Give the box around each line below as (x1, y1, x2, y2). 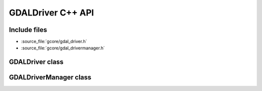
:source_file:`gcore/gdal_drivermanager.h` (21, 45, 105, 51)
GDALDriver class (9, 58, 64, 66)
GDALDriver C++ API (9, 7, 94, 18)
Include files (9, 26, 47, 34)
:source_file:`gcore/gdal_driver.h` (21, 39, 87, 45)
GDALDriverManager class (9, 73, 92, 82)
